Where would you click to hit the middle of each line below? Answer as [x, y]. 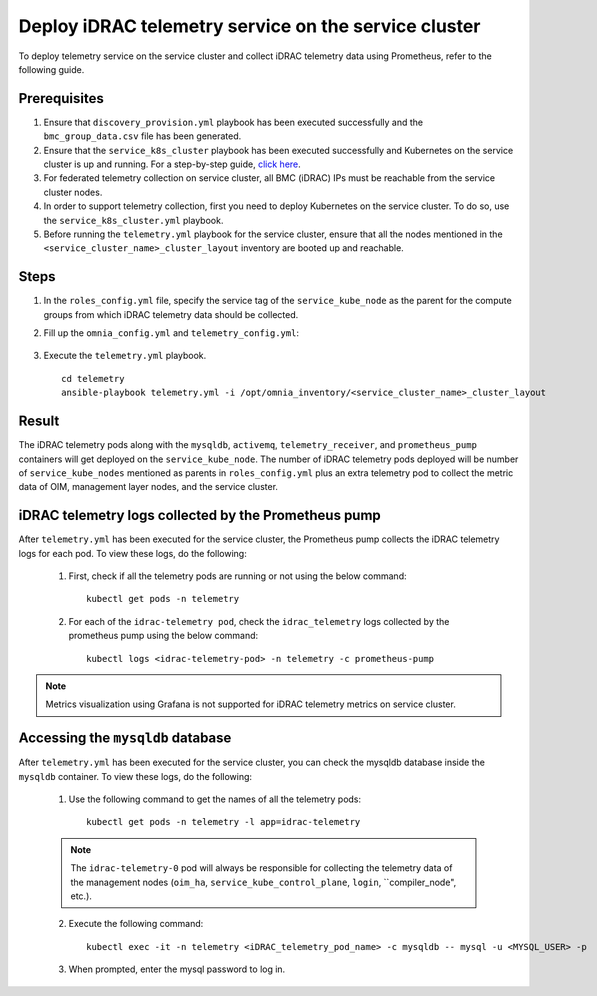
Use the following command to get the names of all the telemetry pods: [215, 799]
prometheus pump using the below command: [163, 636]
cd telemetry [93, 378]
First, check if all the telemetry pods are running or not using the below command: [237, 576]
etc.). [81, 896]
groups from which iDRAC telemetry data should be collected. [171, 314]
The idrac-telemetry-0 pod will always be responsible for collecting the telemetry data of [261, 868]
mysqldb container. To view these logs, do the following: [135, 776]
